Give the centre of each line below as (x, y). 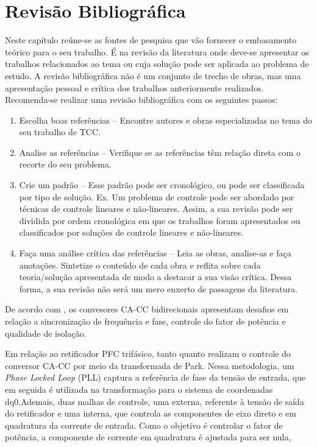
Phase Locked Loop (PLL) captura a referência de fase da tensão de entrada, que (155, 377)
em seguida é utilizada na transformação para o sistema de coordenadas (139, 389)
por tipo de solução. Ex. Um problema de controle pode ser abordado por (157, 196)
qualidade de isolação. (46, 333)
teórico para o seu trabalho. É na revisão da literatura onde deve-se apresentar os (157, 51)
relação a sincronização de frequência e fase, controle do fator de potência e (145, 321)
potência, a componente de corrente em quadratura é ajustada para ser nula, (148, 437)
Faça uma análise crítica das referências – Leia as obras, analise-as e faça (155, 253)
